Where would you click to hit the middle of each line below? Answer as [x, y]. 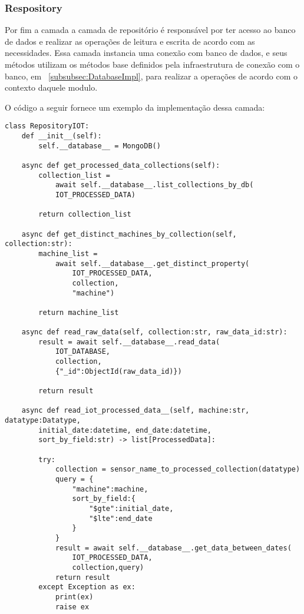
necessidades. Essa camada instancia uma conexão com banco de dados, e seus [146, 53]
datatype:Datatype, [43, 421]
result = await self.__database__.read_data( [129, 342]
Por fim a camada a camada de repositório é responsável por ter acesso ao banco [150, 30]
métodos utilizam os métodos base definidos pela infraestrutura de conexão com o [152, 64]
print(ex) [74, 597]
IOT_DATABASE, [82, 352]
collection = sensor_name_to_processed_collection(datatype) [178, 469]
